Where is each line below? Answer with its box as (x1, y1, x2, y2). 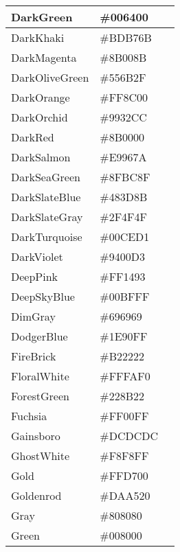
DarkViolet (11, 249, 63, 264)
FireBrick (11, 348, 56, 364)
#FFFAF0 (100, 368, 150, 384)
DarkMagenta (11, 49, 77, 65)
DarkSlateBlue (11, 189, 81, 205)
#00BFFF (100, 288, 150, 304)
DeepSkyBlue (11, 288, 75, 304)
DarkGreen (11, 9, 73, 25)
